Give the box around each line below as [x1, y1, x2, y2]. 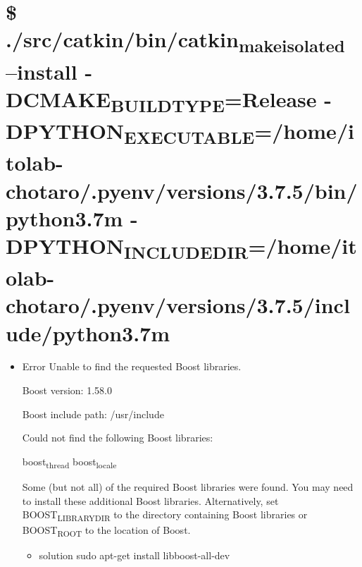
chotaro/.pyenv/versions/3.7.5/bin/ [6, 176, 358, 205]
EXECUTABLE [124, 125, 255, 149]
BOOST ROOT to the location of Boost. [22, 523, 191, 539]
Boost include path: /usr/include [22, 406, 164, 421]
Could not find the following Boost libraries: [22, 430, 213, 445]
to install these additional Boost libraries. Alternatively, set [22, 493, 279, 508]
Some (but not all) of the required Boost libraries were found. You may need [22, 479, 354, 494]
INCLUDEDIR [124, 240, 249, 264]
